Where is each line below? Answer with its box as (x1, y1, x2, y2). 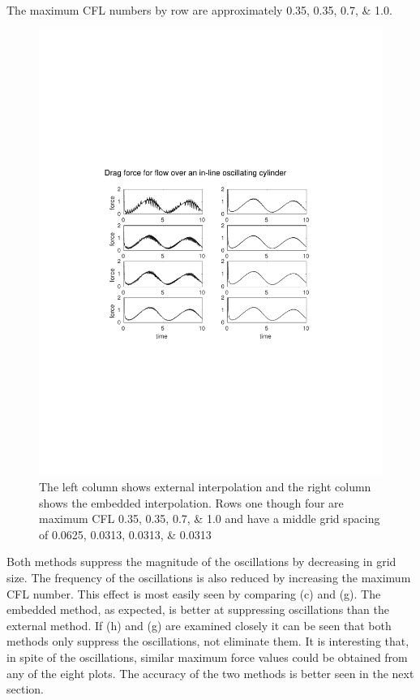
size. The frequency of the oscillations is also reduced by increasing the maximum (6, 569, 411, 586)
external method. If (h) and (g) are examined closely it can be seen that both (6, 616, 392, 633)
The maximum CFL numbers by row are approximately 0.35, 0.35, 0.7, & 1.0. (6, 2, 392, 18)
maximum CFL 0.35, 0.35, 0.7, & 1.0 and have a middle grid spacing (39, 510, 380, 527)
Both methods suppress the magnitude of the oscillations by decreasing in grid (6, 553, 396, 570)
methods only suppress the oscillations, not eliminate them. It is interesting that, (6, 633, 409, 650)
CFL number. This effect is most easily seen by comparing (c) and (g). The (6, 585, 381, 602)
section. (6, 681, 44, 698)
